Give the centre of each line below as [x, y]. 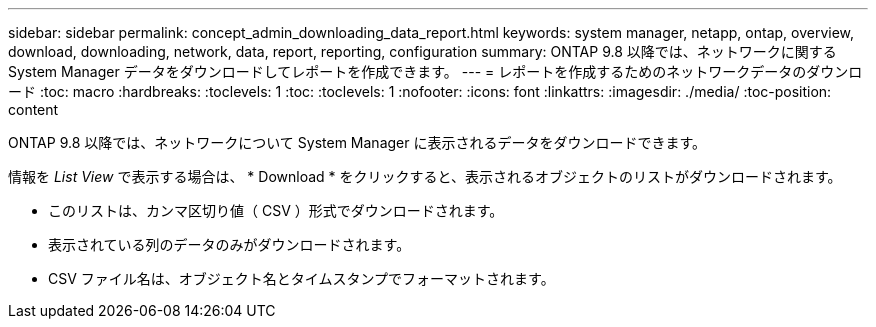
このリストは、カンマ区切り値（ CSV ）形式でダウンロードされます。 [276, 210]
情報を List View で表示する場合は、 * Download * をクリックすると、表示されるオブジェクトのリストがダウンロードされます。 [425, 176]
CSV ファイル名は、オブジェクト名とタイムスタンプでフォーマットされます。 [301, 278]
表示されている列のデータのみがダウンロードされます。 [229, 244]
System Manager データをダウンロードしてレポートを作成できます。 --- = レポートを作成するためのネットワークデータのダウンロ [435, 71]
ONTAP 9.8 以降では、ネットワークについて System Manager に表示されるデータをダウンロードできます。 [357, 142]
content [33, 109]
